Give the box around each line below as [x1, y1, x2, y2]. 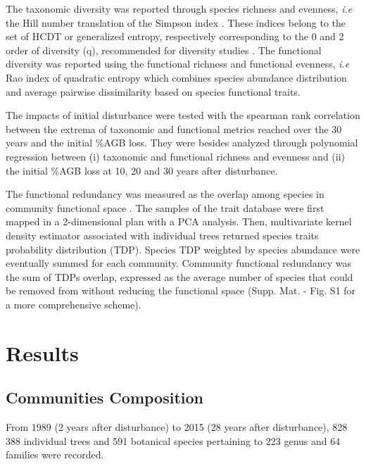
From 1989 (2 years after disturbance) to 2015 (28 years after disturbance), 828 [6, 420, 348, 434]
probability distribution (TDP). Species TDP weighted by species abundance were [6, 242, 360, 256]
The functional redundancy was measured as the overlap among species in [6, 187, 324, 201]
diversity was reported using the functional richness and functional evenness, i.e [6, 56, 350, 71]
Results [6, 338, 79, 367]
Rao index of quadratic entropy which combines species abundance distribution [6, 70, 347, 84]
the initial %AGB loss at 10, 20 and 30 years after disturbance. [6, 163, 278, 177]
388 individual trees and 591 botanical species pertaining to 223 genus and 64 [6, 433, 341, 448]
